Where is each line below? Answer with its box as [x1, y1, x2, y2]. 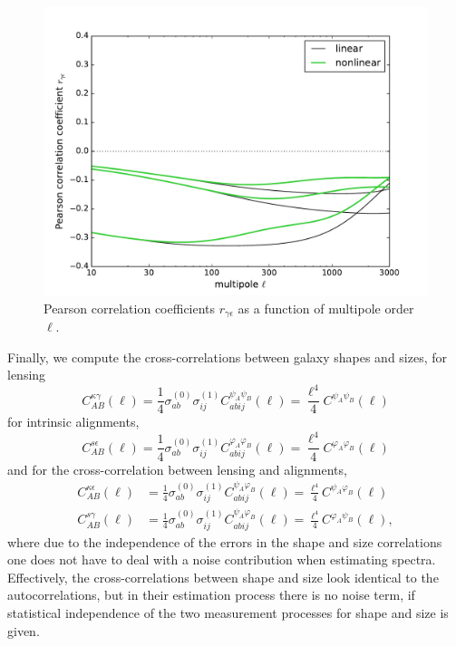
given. [7, 621, 40, 640]
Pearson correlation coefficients [44, 298, 216, 317]
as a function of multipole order [238, 298, 414, 317]
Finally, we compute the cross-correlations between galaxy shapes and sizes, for [7, 347, 448, 366]
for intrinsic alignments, [7, 412, 140, 431]
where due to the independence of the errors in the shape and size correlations [7, 532, 442, 551]
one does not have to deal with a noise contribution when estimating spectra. [7, 550, 436, 569]
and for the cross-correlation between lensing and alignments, [7, 459, 347, 478]
